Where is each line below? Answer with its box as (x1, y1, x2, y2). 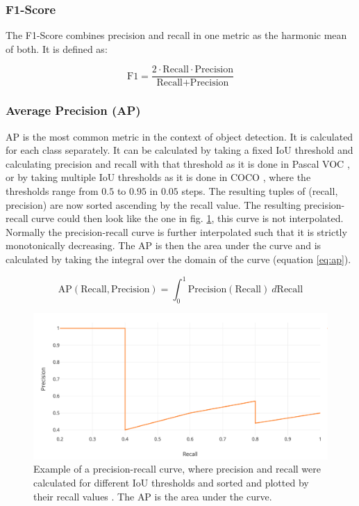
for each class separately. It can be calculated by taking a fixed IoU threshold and (6, 143, 353, 157)
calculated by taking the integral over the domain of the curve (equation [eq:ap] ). (6, 252, 351, 267)
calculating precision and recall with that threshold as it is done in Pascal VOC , (6, 156, 350, 171)
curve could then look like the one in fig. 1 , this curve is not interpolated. (31, 211, 344, 226)
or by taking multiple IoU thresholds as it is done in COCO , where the (6, 170, 311, 184)
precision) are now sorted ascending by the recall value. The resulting (6, 197, 301, 212)
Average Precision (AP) (6, 102, 141, 119)
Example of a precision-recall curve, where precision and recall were (33, 461, 321, 476)
